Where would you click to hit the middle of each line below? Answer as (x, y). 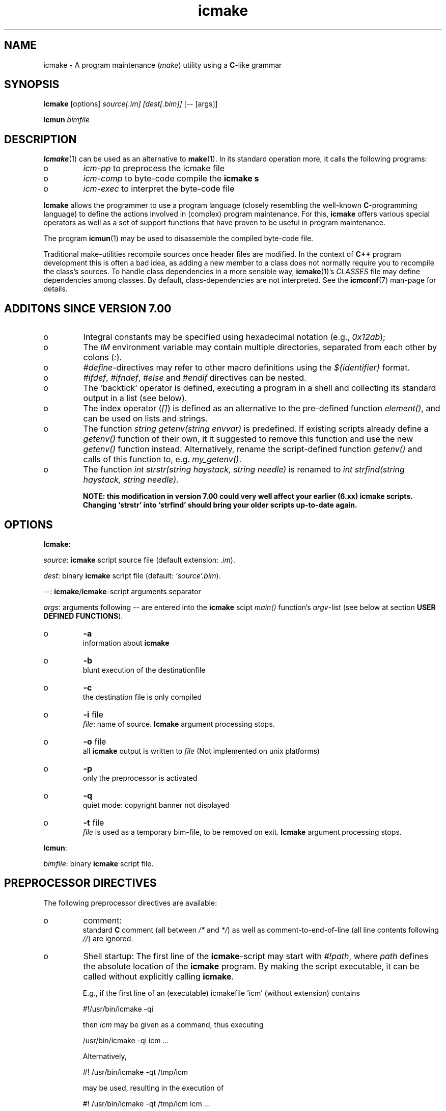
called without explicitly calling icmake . (159, 976)
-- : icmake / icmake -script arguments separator (122, 591)
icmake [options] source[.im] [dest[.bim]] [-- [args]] (131, 104)
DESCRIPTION (40, 139)
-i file (93, 714)
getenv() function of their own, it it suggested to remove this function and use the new (248, 439)
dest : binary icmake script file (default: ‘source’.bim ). (132, 575)
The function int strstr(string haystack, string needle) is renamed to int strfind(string (244, 470)
